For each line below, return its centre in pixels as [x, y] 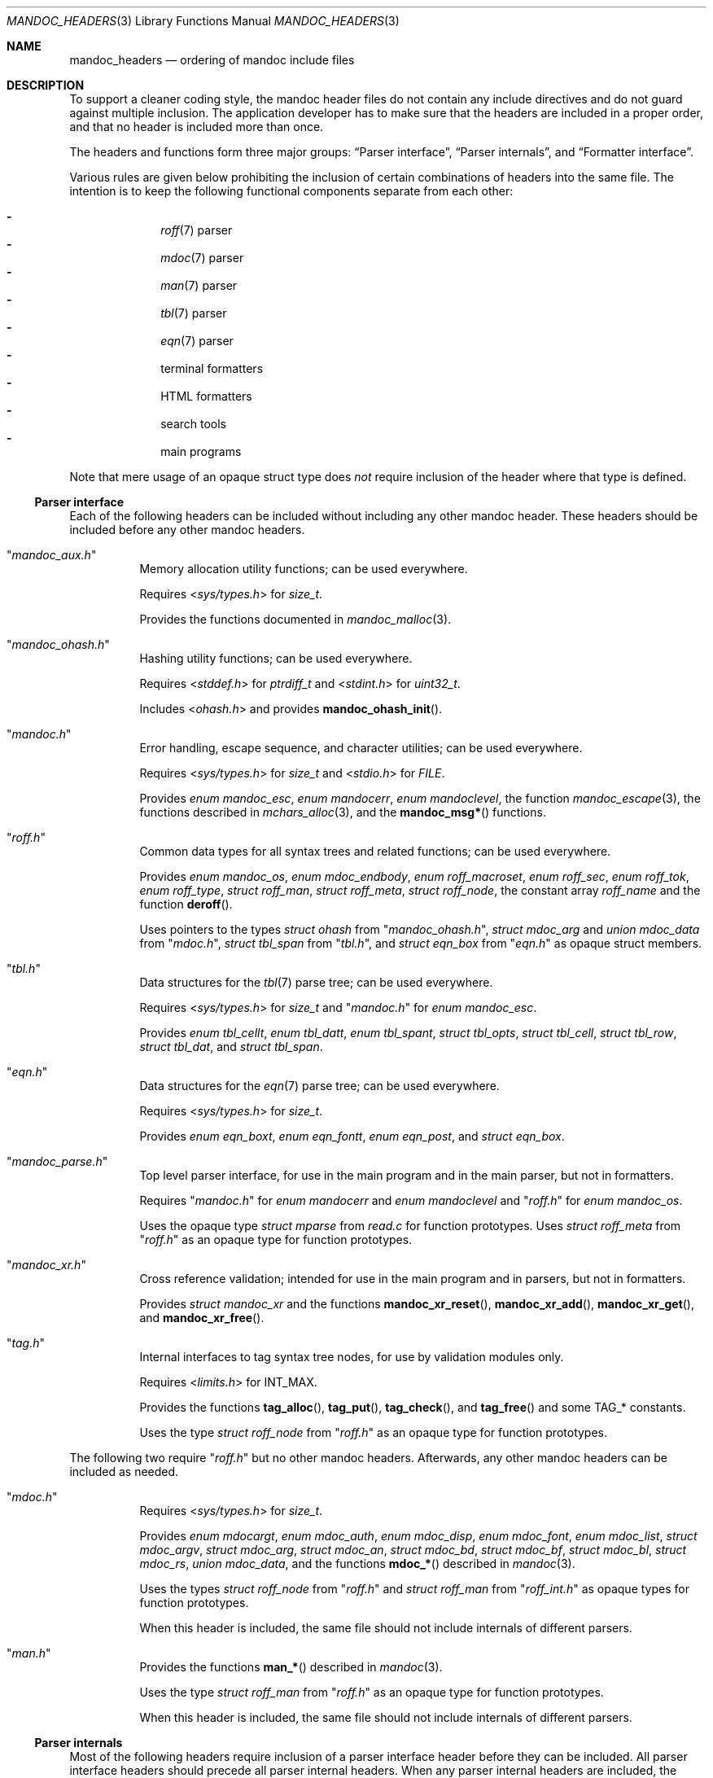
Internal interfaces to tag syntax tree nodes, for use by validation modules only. [352, 1357]
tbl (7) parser [194, 313]
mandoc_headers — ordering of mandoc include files [212, 60]
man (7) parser [199, 285]
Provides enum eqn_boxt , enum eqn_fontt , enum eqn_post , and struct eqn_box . [352, 1136]
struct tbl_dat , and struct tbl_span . [231, 1047]
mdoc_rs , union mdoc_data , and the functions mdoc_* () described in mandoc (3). [357, 1563]
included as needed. [124, 1471]
